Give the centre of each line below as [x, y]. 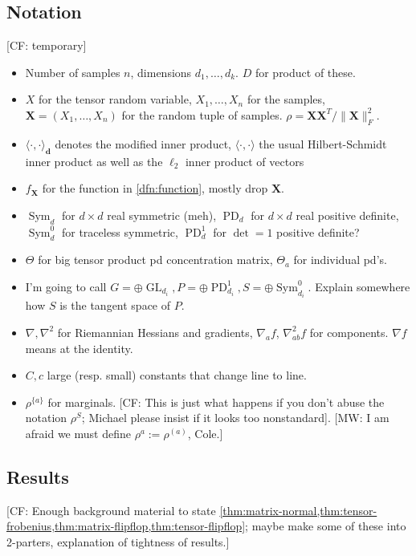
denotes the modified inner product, [143, 143]
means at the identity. [79, 348]
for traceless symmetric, [120, 231]
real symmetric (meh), [162, 215]
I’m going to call [66, 286]
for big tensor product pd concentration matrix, [155, 260]
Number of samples [73, 72]
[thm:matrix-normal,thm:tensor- [298, 510]
